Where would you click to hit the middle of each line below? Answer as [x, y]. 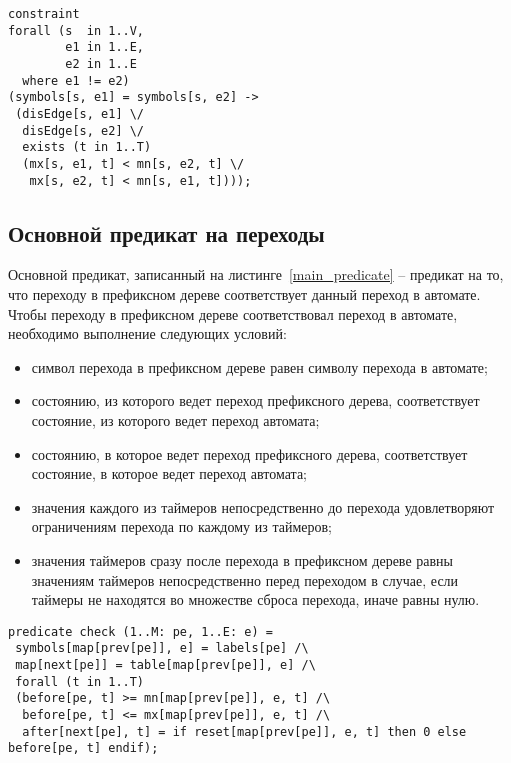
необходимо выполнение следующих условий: [147, 333]
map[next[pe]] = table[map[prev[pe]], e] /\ [165, 665]
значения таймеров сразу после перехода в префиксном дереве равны [242, 559]
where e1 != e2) [76, 80]
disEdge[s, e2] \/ [83, 130]
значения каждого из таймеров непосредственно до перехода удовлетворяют [263, 506]
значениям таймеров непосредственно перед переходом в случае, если [245, 579]
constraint [44, 14]
